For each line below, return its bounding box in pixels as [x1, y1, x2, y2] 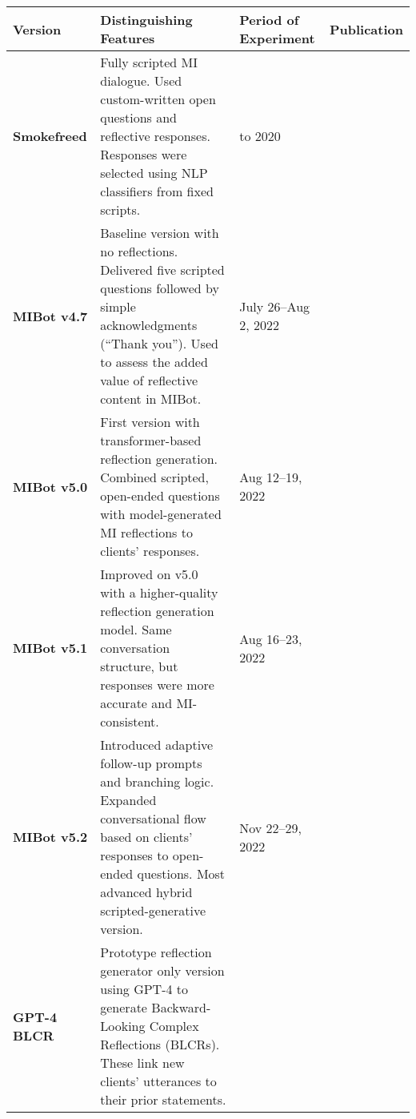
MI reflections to [100, 523, 193, 541]
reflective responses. [100, 127, 210, 145]
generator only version [100, 961, 225, 980]
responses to [100, 846, 169, 864]
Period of [239, 10, 299, 29]
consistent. [100, 712, 159, 731]
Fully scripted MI [100, 53, 198, 71]
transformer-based [100, 431, 202, 449]
